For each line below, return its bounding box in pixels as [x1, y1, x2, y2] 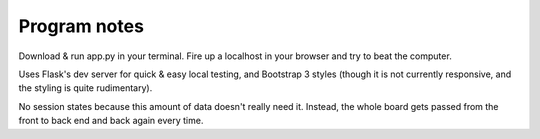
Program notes [18, 15, 145, 37]
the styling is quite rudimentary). [18, 82, 153, 94]
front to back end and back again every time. [18, 115, 204, 127]
